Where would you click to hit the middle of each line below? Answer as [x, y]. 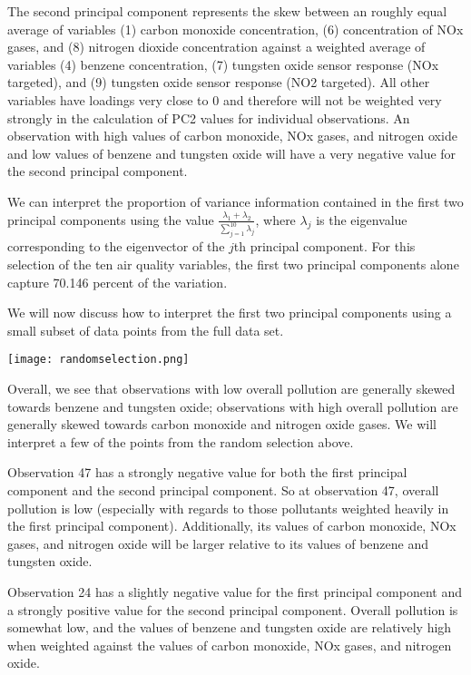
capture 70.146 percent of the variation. [118, 282]
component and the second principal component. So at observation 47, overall [223, 489]
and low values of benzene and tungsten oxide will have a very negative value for [232, 153]
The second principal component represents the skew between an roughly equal [227, 11]
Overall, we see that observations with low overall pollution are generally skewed [231, 388]
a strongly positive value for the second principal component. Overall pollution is [233, 609]
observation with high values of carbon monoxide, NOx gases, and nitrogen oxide [232, 136]
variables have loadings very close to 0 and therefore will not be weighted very [225, 99]
